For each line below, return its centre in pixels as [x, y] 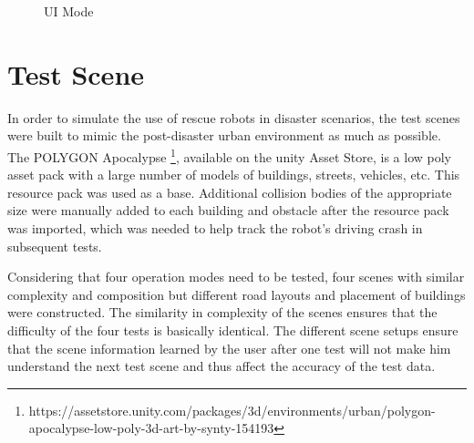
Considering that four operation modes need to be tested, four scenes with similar [236, 277]
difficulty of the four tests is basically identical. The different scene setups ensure [233, 330]
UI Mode [69, 11]
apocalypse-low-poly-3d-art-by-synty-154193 [151, 428]
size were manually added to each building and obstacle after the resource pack [228, 210]
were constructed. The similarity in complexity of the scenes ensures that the [222, 312]
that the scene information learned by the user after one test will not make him [229, 348]
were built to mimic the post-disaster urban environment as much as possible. [224, 135]
